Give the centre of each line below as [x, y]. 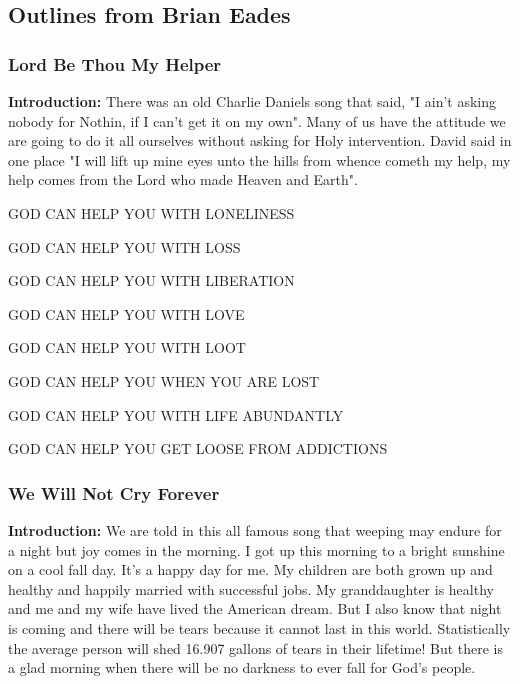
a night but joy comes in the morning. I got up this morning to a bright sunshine [256, 549]
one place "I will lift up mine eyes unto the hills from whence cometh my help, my [259, 159]
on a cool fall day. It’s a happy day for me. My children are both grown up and [250, 569]
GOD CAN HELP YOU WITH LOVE [126, 313]
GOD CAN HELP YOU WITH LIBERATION [151, 280]
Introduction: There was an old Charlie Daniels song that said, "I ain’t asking [252, 101]
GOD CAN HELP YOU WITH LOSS [124, 246]
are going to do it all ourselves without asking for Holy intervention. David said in [260, 140]
